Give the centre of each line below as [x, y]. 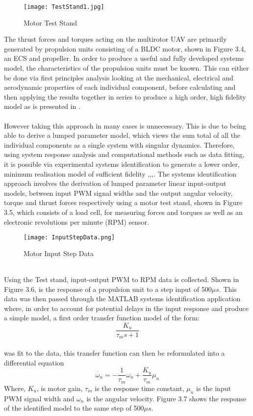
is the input [214, 388]
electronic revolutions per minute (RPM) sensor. [76, 221]
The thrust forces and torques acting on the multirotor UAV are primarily [115, 39]
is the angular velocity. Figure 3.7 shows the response [166, 398]
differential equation [34, 362]
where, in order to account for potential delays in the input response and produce [126, 308]
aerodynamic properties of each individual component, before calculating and [120, 87]
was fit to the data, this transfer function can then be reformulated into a [114, 353]
